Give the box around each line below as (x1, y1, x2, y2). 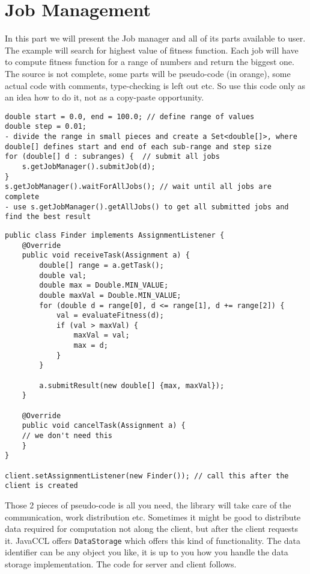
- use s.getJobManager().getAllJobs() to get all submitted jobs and (5, 202, 289, 211)
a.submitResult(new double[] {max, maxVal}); (39, 381, 225, 390)
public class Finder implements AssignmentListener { (5, 230, 225, 239)
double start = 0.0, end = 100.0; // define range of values (5, 112, 255, 121)
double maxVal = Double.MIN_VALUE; (39, 291, 181, 300)
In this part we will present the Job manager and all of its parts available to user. (5, 32, 306, 45)
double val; (39, 271, 87, 280)
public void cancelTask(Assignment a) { (22, 421, 186, 430)
